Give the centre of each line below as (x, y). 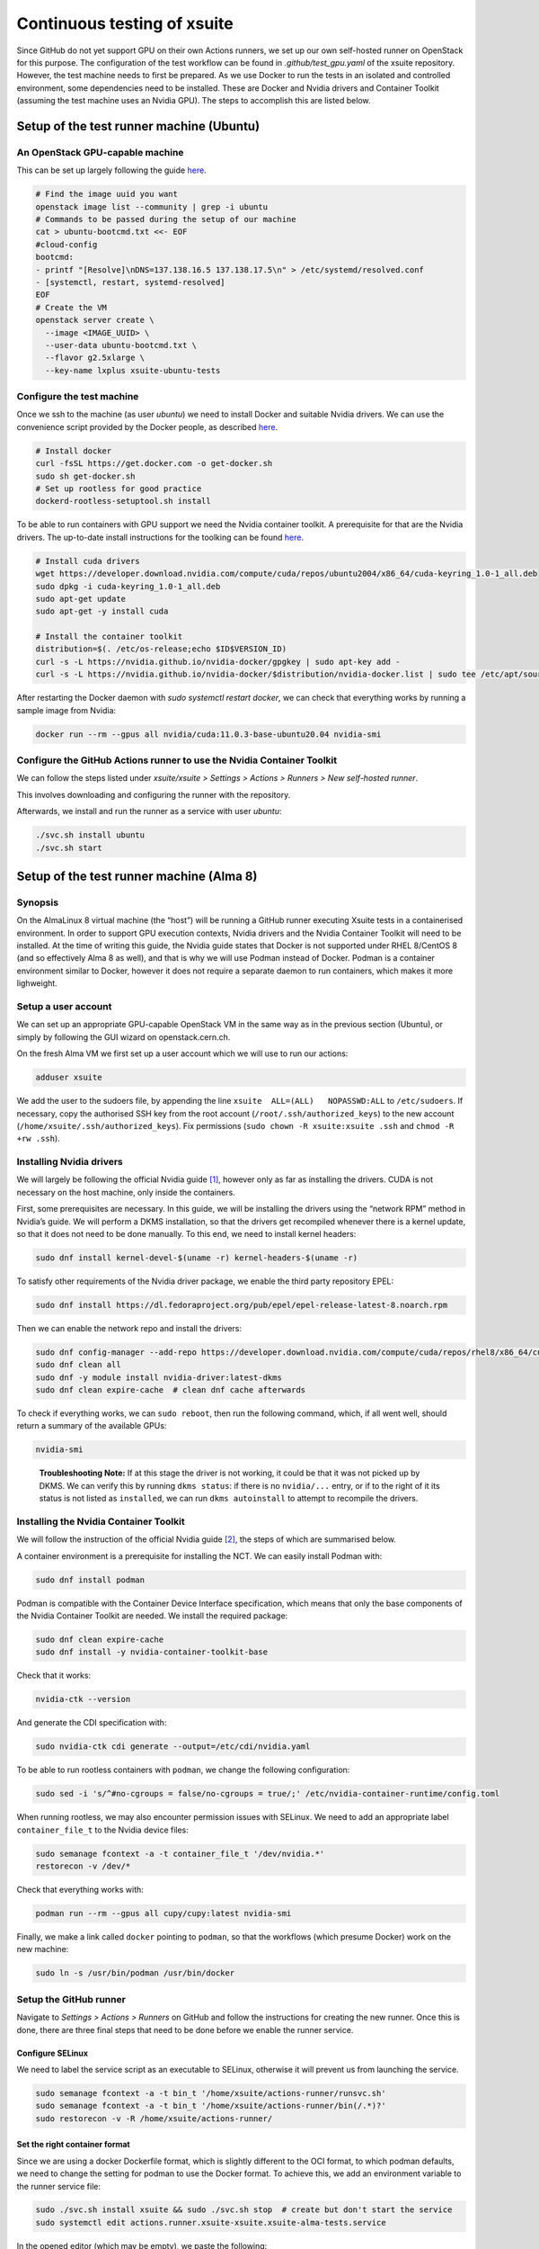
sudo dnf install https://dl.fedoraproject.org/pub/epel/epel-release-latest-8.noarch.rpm (242, 1305)
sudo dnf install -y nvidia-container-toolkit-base (152, 1652)
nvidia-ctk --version (83, 1699)
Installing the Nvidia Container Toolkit (101, 1521)
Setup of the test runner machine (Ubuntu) (138, 126)
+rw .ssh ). (38, 1139)
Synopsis (37, 902)
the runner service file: (58, 2186)
